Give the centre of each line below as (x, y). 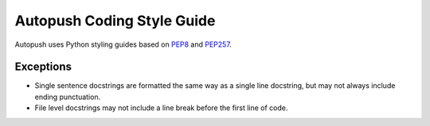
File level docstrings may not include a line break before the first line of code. (161, 108)
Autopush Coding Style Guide (115, 21)
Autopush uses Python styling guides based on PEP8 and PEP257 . (123, 44)
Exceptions (43, 67)
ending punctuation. (68, 97)
